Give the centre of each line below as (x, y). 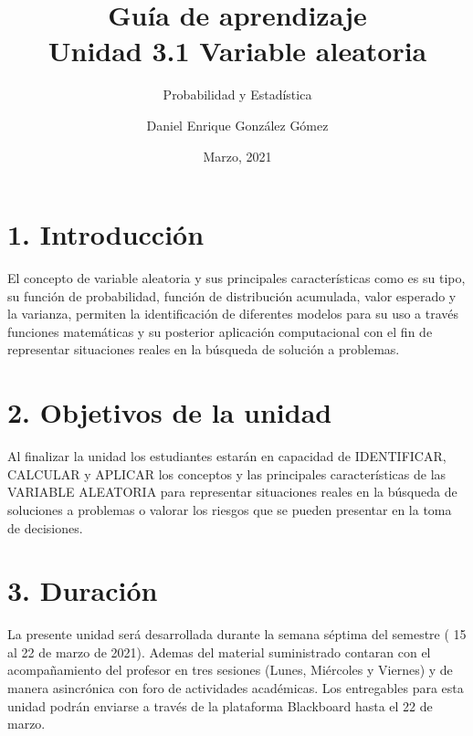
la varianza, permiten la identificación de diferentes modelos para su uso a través (233, 314)
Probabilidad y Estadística (237, 95)
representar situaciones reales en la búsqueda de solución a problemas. (204, 349)
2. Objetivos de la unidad (170, 412)
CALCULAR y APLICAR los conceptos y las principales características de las (227, 473)
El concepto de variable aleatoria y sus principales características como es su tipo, (236, 278)
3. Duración (83, 590)
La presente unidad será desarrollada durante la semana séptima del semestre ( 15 (237, 634)
